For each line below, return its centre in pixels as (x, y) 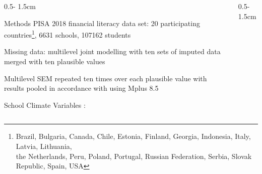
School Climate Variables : (45, 105)
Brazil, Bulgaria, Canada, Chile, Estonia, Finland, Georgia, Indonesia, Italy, (133, 136)
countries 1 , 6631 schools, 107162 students (68, 34)
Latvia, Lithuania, (44, 146)
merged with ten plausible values (55, 61)
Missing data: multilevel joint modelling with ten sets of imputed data (112, 51)
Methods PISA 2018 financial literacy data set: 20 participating (102, 23)
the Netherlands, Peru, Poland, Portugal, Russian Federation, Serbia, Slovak (134, 156)
